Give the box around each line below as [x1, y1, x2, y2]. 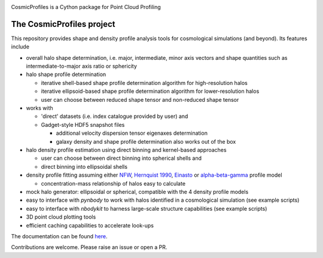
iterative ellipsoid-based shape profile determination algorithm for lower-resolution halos [41, 87, 260, 95]
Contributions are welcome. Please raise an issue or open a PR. [11, 244, 167, 251]
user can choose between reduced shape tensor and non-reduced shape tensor [41, 96, 239, 103]
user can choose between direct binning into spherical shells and [41, 154, 202, 162]
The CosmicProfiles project [11, 19, 116, 29]
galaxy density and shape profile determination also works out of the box [56, 138, 236, 145]
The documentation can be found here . [11, 232, 108, 239]
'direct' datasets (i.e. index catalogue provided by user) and [41, 113, 188, 120]
